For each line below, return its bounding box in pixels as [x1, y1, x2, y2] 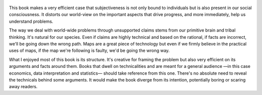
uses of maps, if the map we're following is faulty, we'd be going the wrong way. [9, 47, 170, 53]
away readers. [9, 84, 38, 90]
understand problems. [9, 18, 53, 24]
